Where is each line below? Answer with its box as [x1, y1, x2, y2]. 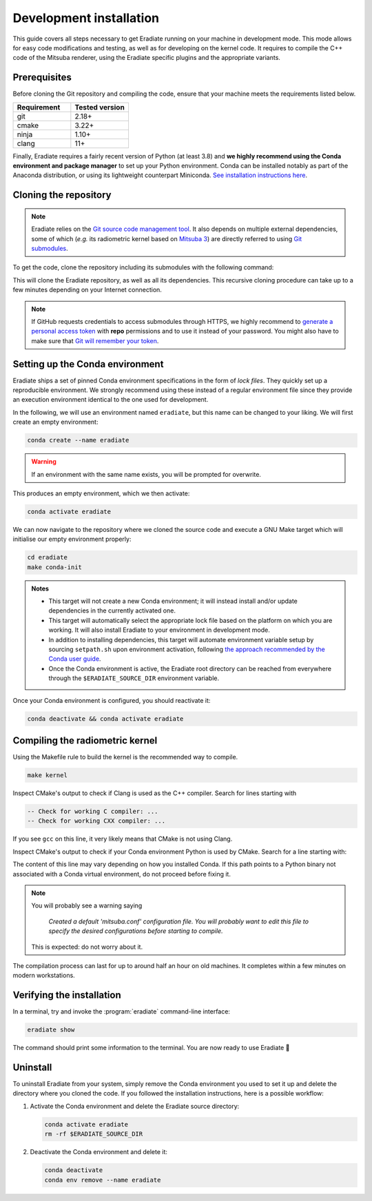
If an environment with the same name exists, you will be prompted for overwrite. [31, 470, 262, 478]
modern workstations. [12, 972, 75, 980]
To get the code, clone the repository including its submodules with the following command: [12, 263, 274, 271]
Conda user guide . [48, 655, 101, 663]
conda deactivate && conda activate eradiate [27, 715, 184, 723]
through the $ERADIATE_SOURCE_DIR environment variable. [48, 674, 220, 682]
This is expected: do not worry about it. [31, 943, 143, 951]
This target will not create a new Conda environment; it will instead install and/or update [48, 597, 298, 606]
